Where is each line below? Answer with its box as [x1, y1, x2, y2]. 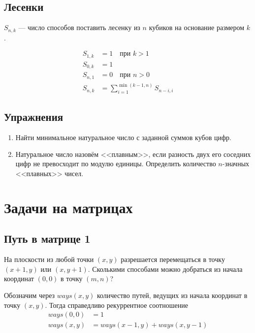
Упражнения [4, 109, 64, 124]
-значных [222, 158, 250, 169]
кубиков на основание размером [149, 22, 245, 33]
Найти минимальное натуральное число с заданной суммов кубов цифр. [15, 132, 231, 143]
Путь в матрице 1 [4, 231, 91, 246]
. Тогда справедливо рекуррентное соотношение [45, 299, 188, 310]
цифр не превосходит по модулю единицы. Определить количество [15, 158, 216, 169]
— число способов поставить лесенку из [18, 22, 140, 33]
